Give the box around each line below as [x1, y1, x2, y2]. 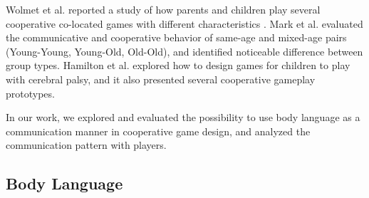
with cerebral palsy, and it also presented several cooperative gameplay [6, 71, 316, 86]
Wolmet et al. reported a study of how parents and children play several [6, 2, 321, 16]
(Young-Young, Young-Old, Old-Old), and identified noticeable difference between [6, 43, 363, 58]
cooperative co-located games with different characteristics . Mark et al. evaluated [6, 16, 363, 31]
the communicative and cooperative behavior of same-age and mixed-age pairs [6, 30, 347, 45]
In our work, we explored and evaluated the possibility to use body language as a [6, 110, 360, 125]
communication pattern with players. [6, 137, 167, 152]
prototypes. [6, 85, 55, 100]
